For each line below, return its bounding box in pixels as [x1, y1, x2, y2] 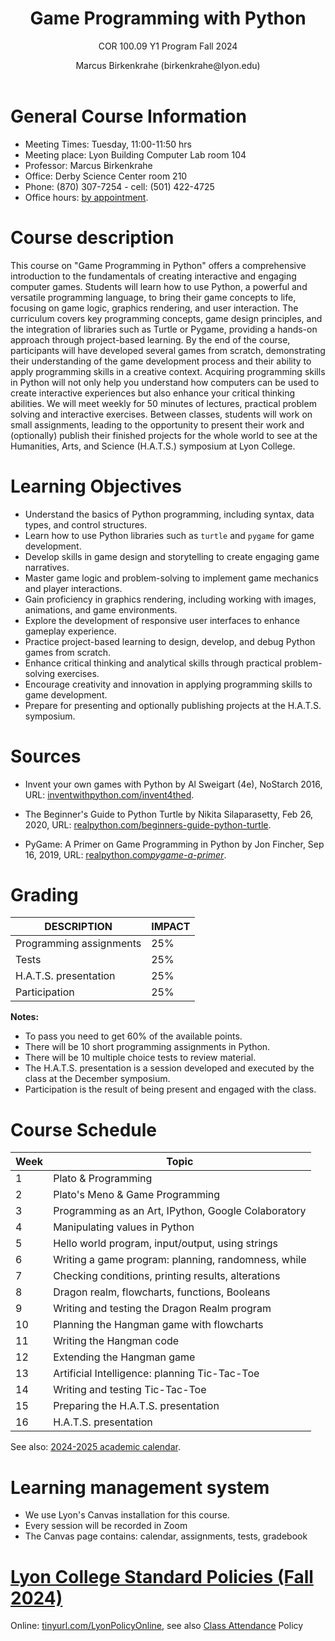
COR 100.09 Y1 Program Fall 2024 [98, 40, 238, 52]
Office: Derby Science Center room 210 [24, 170, 188, 182]
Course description [10, 226, 175, 249]
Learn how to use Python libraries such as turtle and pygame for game [24, 529, 315, 541]
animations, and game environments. [24, 603, 178, 616]
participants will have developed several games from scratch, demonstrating [10, 344, 326, 356]
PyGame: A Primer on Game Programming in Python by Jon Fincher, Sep [24, 838, 325, 850]
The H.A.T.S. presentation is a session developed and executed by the [24, 1062, 315, 1074]
